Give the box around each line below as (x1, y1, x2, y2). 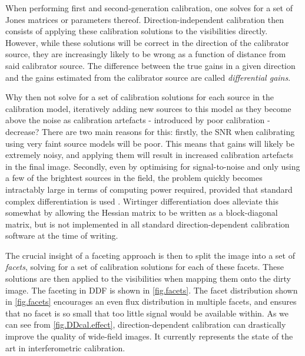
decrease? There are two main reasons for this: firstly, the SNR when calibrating (5, 125, 295, 137)
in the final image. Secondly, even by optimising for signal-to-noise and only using (5, 160, 300, 172)
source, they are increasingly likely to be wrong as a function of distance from (5, 48, 286, 60)
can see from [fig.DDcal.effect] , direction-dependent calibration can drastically (5, 318, 286, 331)
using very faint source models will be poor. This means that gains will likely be (5, 137, 294, 149)
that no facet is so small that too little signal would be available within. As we (5, 306, 289, 319)
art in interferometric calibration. (5, 341, 125, 354)
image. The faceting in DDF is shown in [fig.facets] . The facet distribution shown (5, 284, 298, 296)
